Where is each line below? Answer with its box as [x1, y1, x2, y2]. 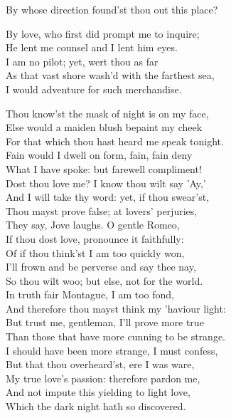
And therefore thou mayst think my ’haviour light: [6, 301, 226, 315]
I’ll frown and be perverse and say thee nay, [6, 259, 196, 274]
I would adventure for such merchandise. [6, 81, 182, 96]
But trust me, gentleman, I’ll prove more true [6, 315, 204, 330]
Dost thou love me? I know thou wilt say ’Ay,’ [6, 175, 206, 190]
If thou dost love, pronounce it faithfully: [6, 231, 184, 246]
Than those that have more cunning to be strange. [6, 329, 226, 344]
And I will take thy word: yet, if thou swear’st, [6, 189, 210, 204]
